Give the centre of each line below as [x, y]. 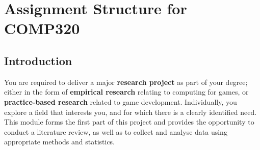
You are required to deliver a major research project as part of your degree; [126, 82]
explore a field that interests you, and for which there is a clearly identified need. [131, 112]
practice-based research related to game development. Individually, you [121, 101]
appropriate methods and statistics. [60, 142]
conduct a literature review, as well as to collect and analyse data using [116, 131]
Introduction [38, 60]
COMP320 [42, 28]
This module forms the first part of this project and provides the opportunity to [129, 122]
